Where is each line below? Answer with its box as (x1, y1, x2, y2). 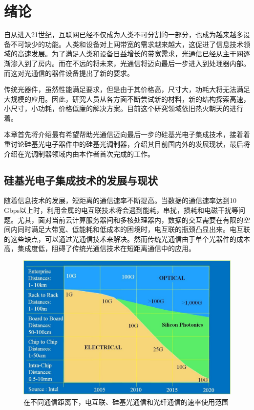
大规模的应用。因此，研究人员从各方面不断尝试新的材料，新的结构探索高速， (4, 93, 250, 104)
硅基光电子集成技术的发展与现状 (4, 172, 158, 187)
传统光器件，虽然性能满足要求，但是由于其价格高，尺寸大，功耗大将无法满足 (4, 84, 250, 94)
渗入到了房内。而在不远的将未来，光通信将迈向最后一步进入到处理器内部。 (10, 58, 250, 68)
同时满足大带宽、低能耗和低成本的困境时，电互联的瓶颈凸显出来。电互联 (17, 224, 250, 234)
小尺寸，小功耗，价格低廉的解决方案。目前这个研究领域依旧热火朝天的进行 (4, 103, 243, 114)
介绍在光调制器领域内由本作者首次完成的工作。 (4, 148, 154, 159)
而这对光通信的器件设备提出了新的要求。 (4, 68, 134, 78)
